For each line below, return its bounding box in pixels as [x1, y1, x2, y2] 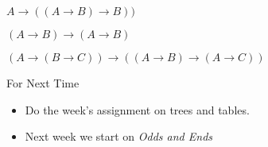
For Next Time [6, 75, 80, 91]
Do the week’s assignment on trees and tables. [25, 101, 250, 118]
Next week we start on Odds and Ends [25, 128, 213, 145]
